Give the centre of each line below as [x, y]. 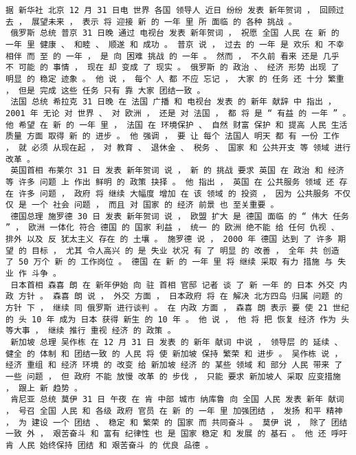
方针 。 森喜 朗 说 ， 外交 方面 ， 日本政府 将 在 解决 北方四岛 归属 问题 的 [181, 297]
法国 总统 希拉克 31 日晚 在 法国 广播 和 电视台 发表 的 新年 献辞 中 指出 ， [173, 102]
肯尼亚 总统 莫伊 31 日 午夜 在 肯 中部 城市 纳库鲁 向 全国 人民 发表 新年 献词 [177, 400]
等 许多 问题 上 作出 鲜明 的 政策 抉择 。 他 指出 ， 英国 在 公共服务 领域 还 [170, 182]
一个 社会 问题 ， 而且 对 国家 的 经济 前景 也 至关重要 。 [155, 205]
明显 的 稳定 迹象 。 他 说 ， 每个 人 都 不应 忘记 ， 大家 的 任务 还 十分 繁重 [175, 79]
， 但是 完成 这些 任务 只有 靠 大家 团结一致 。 [105, 90]
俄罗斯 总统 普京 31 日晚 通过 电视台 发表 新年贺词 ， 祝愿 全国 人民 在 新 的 [175, 33]
